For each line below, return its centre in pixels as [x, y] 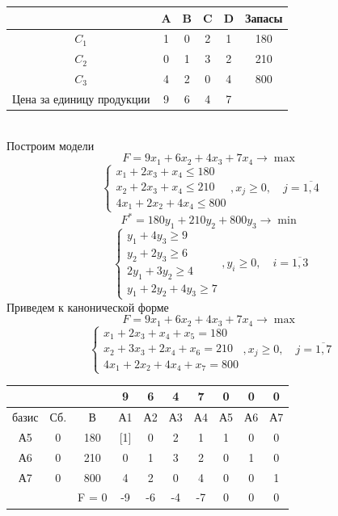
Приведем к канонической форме [88, 306]
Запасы [264, 17]
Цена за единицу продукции [81, 98]
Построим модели [51, 145]
